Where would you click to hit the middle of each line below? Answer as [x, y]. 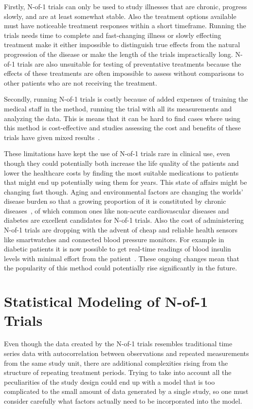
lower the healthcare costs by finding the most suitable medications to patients [121, 172]
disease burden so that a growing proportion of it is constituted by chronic [115, 201]
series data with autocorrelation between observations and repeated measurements [126, 353]
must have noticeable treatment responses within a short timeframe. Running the [125, 26]
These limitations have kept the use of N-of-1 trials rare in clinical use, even [117, 153]
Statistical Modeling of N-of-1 [106, 301]
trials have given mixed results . [52, 137]
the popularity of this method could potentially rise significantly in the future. [121, 268]
